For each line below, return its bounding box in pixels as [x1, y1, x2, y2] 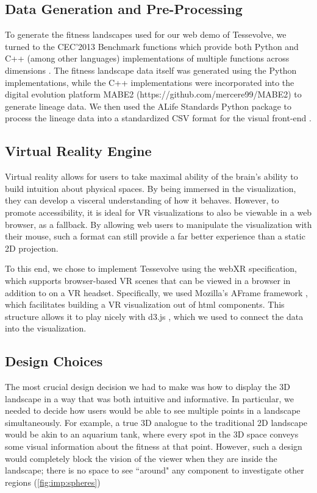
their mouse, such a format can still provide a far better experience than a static [5, 230, 305, 243]
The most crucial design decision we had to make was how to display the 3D [5, 380, 290, 393]
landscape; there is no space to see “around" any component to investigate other [5, 464, 304, 477]
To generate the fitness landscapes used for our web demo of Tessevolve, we [5, 28, 287, 41]
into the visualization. [5, 322, 87, 335]
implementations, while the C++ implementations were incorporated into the [5, 76, 294, 88]
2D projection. [5, 241, 59, 254]
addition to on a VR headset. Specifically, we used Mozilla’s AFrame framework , [5, 286, 308, 299]
